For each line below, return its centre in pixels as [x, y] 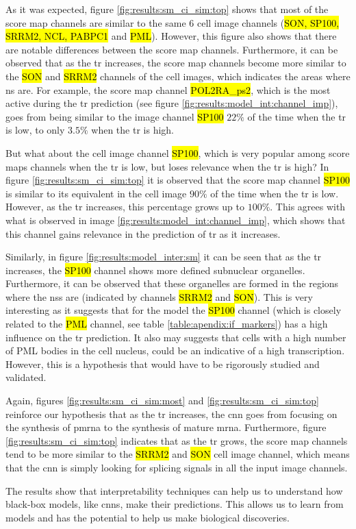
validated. [26, 377]
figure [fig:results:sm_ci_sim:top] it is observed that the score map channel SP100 [178, 180]
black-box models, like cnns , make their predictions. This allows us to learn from [175, 504]
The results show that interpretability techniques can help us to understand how [174, 490]
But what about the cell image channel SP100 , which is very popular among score [178, 152]
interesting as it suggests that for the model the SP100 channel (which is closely [174, 310]
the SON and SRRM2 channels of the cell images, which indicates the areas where [178, 76]
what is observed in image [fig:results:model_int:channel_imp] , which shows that [176, 220]
